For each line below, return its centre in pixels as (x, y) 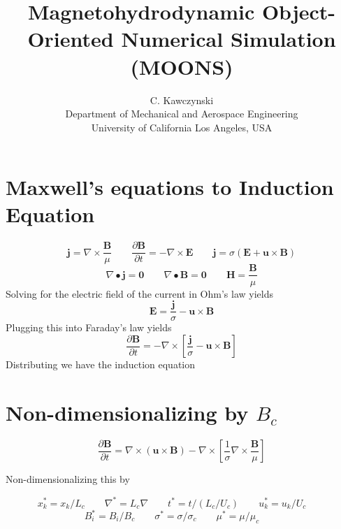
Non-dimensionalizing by (127, 413)
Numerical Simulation (228, 39)
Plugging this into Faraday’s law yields (89, 327)
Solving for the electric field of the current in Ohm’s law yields (139, 293)
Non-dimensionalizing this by (68, 479)
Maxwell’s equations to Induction (170, 187)
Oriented (71, 39)
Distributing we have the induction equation (101, 364)
